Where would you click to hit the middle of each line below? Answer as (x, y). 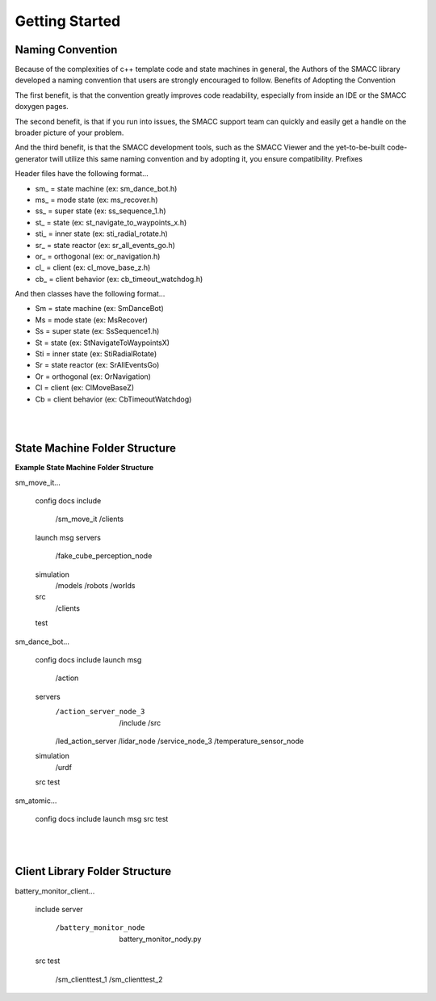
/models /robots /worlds (95, 586)
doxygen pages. (42, 107)
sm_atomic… (36, 801)
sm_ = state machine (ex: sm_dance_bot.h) (106, 188)
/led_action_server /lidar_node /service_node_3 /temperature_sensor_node (180, 741)
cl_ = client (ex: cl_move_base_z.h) (93, 267)
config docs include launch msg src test (102, 818)
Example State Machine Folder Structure (84, 468)
